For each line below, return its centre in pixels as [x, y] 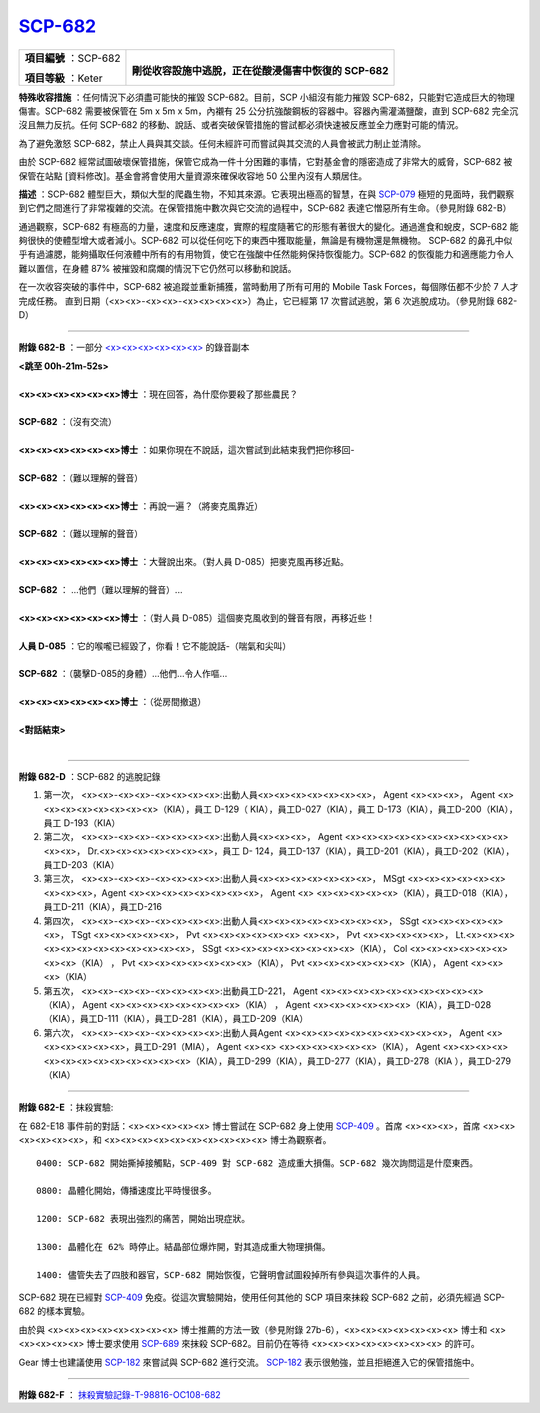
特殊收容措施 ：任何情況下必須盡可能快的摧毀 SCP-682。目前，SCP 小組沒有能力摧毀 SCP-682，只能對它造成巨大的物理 [266, 97]
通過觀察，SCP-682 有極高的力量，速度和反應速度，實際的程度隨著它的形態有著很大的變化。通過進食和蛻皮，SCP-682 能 [268, 226]
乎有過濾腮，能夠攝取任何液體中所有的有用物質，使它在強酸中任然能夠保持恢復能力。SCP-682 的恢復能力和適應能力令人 [266, 254]
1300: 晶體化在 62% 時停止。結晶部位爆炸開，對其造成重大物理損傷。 [183, 1246]
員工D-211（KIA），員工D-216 [102, 907]
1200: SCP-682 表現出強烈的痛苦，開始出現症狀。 [143, 1219]
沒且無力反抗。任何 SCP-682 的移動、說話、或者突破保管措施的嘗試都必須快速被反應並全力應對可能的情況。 [241, 125]
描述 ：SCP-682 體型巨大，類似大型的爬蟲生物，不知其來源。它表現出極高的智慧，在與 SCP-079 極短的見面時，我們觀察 [266, 194]
